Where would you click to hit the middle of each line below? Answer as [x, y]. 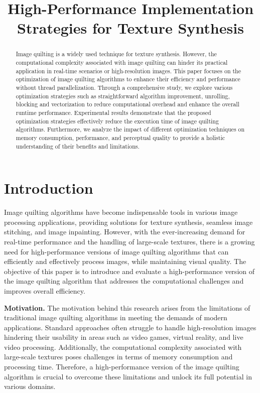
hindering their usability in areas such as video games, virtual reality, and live [124, 337]
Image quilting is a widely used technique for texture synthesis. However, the [116, 54]
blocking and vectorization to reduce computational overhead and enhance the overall [127, 104]
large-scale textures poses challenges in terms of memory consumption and [118, 357]
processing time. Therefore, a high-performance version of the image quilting [122, 367]
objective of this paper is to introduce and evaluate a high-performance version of [129, 271]
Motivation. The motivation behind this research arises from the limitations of [127, 307]
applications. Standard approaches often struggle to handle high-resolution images [130, 327]
